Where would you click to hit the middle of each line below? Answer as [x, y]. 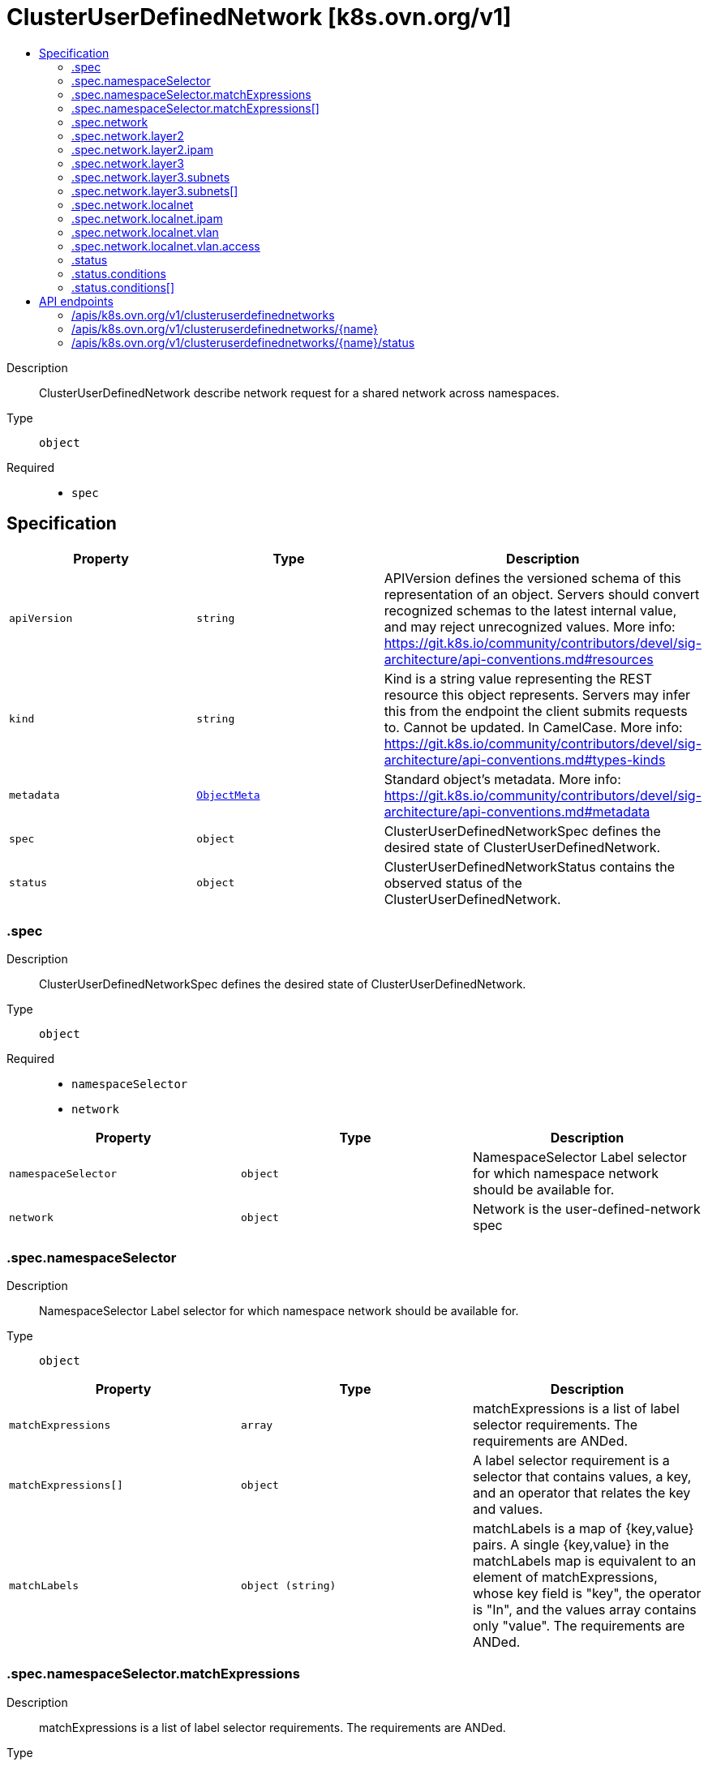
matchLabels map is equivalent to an [584, 1561]
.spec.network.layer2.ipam [143, 149]
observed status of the [453, 883]
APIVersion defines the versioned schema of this [532, 578]
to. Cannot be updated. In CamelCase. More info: [533, 727]
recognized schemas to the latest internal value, [530, 610]
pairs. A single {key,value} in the [571, 1545]
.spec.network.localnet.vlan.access [166, 246]
